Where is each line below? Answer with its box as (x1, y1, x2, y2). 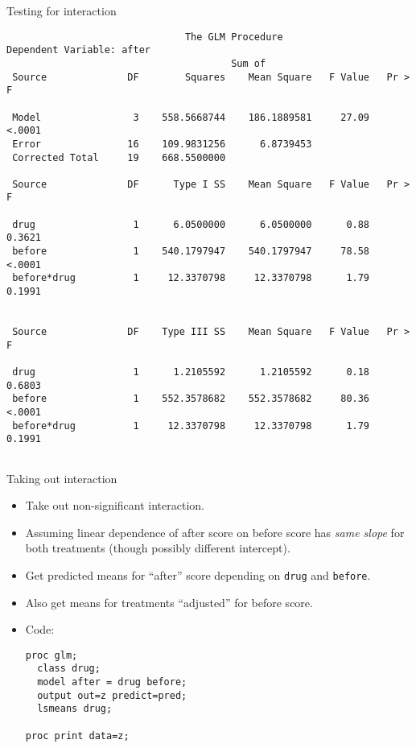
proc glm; (25, 649, 78, 661)
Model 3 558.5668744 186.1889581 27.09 (12, 111, 370, 123)
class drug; (37, 663, 101, 675)
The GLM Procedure (184, 31, 283, 43)
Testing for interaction (6, 2, 117, 19)
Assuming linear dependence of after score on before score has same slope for (25, 523, 405, 540)
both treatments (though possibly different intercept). (25, 539, 290, 556)
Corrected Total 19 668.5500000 (12, 151, 226, 163)
